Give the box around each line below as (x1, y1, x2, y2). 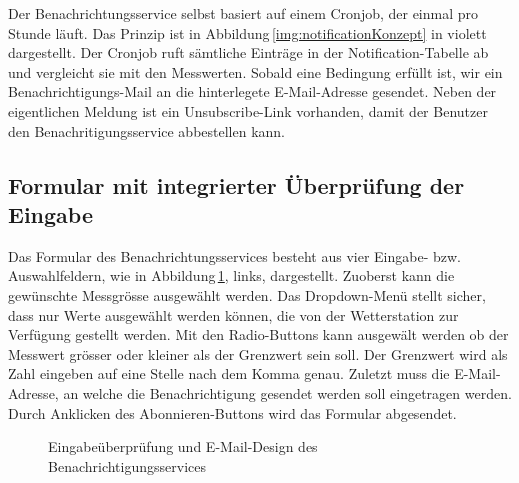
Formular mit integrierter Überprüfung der (8, 169, 465, 200)
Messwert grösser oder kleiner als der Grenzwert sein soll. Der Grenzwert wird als (8, 343, 508, 364)
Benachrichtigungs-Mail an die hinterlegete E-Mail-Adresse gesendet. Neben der (8, 81, 497, 102)
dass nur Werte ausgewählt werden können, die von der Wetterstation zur (8, 304, 459, 325)
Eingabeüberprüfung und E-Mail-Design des (48, 436, 318, 457)
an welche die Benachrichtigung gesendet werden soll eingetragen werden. (63, 382, 512, 403)
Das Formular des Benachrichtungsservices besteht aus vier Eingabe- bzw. (8, 245, 461, 266)
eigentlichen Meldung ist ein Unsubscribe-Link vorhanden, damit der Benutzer (8, 100, 488, 121)
